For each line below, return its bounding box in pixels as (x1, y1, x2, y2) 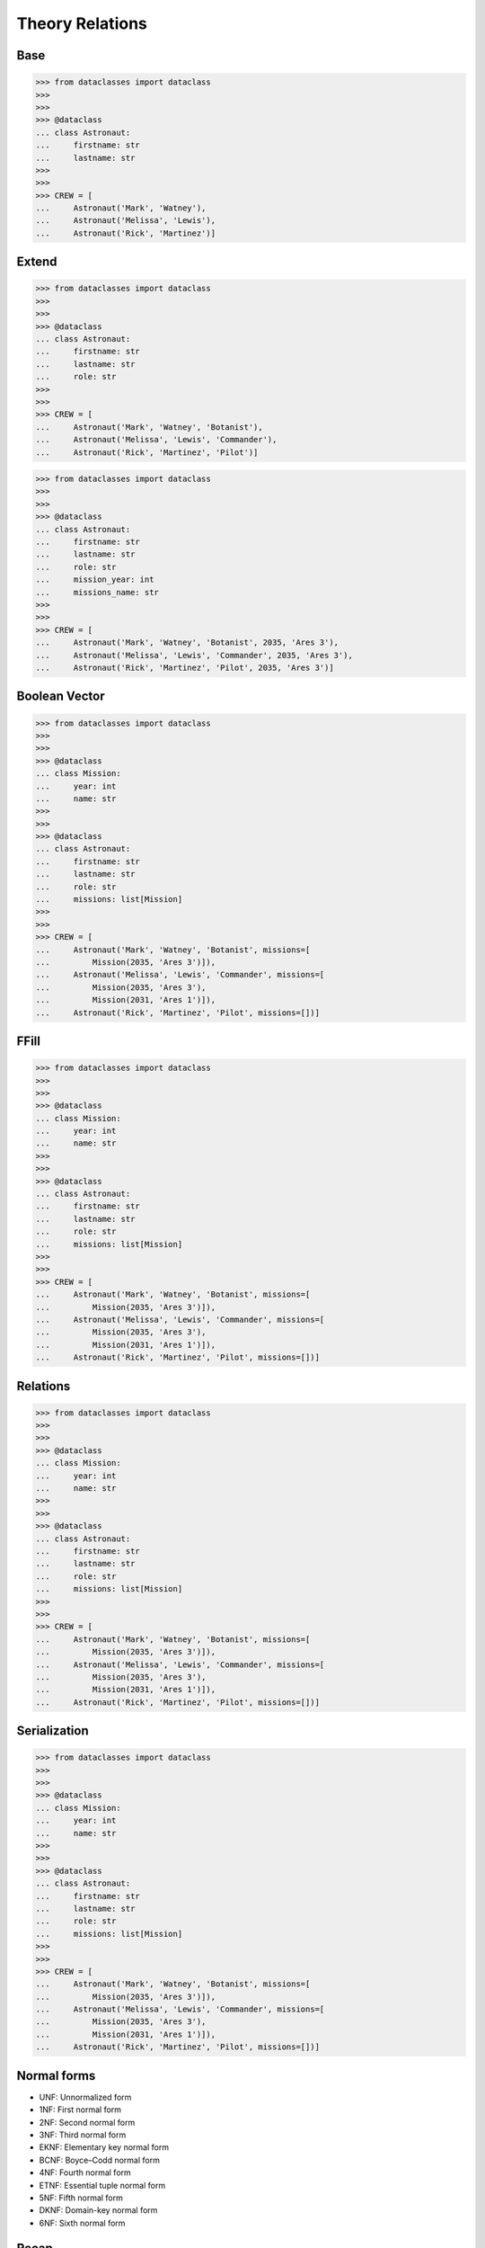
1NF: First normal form (39, 2104, 121, 2115)
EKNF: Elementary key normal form (39, 2142, 170, 2153)
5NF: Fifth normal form (39, 2192, 123, 2203)
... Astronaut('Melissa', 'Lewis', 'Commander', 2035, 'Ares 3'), (35, 650, 354, 660)
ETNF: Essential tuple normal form (39, 2180, 166, 2190)
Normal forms (16, 2068, 96, 2083)
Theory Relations (16, 13, 147, 33)
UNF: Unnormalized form (39, 2092, 132, 2102)
